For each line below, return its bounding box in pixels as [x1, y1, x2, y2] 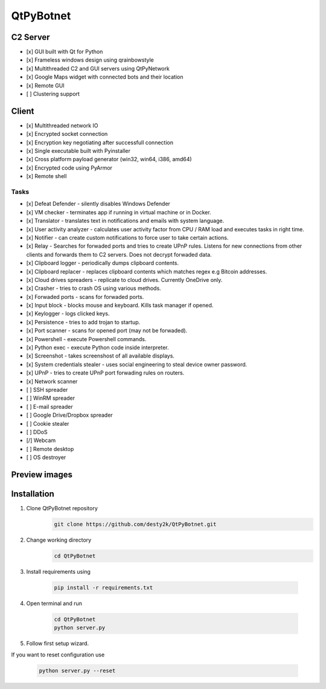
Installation [11, 489, 54, 499]
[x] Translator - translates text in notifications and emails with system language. [26, 217, 225, 225]
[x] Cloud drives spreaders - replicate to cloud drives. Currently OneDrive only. [26, 276, 223, 283]
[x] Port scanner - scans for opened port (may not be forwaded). [26, 327, 188, 335]
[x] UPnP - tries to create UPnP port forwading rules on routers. [26, 369, 185, 377]
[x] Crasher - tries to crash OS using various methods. [26, 284, 161, 292]
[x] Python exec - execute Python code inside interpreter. [26, 344, 169, 351]
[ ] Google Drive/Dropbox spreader [26, 411, 113, 419]
